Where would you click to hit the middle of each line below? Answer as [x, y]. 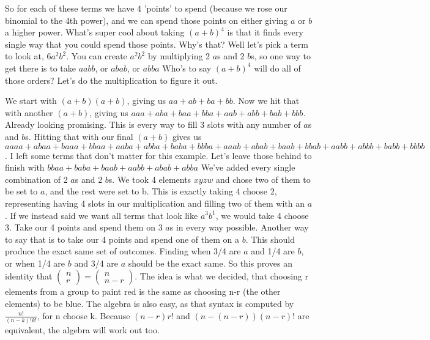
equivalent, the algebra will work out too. [82, 329]
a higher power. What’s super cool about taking [95, 32]
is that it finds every [265, 32]
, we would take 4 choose [262, 215]
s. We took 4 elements [150, 179]
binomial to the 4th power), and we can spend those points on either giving [146, 20]
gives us [187, 136]
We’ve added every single [248, 167]
